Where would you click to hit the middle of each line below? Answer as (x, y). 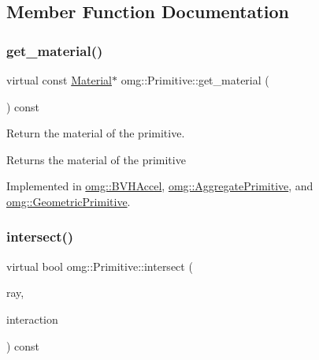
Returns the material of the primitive (96, 159)
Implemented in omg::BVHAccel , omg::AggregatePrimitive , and (160, 186)
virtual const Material (59, 80)
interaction (32, 319)
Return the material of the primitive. (96, 133)
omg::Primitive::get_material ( (195, 80)
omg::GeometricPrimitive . (69, 201)
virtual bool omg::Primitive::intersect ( (100, 266)
